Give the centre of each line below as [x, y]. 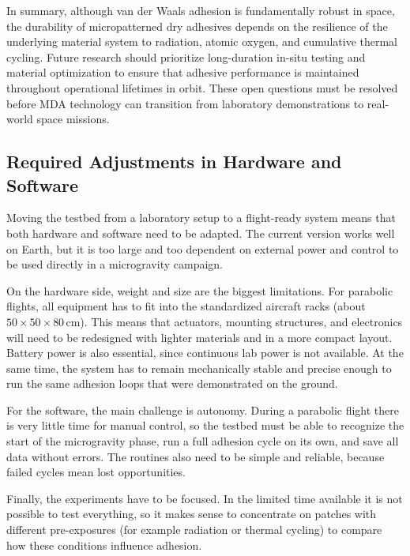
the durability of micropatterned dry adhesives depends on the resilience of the [197, 26]
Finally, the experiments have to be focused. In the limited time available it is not [205, 498]
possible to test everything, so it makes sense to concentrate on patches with [192, 514]
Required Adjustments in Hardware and [174, 162]
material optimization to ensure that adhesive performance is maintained [183, 72]
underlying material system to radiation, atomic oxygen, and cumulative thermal [202, 41]
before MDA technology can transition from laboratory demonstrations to [185, 103]
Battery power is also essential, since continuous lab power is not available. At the [205, 353]
